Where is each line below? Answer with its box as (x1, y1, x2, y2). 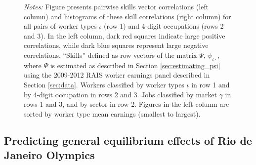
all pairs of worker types (24, 21, 97, 31)
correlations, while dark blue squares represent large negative (24, 40, 209, 50)
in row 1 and (191, 79, 230, 89)
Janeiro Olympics (4, 147, 95, 163)
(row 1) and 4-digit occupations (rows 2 (103, 21, 224, 31)
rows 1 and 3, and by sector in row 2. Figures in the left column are (24, 99, 229, 109)
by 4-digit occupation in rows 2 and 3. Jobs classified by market (24, 89, 217, 99)
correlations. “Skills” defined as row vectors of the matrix (24, 49, 197, 60)
